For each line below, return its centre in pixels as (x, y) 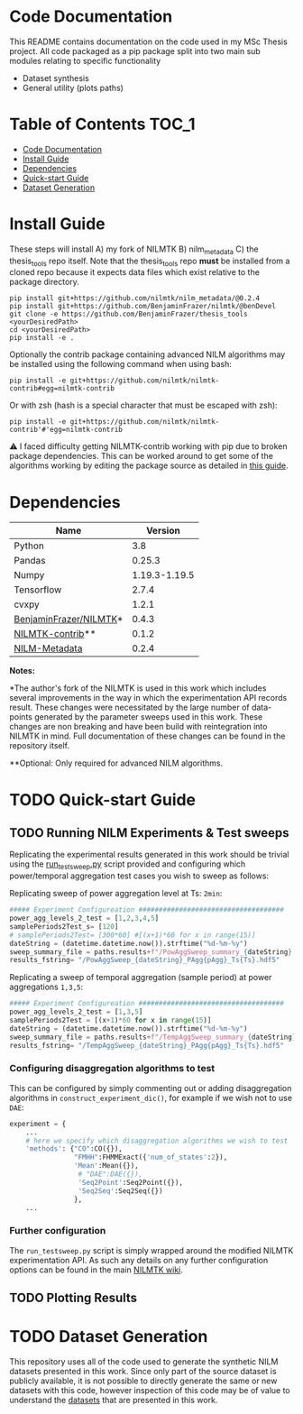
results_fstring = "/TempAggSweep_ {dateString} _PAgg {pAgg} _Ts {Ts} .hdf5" (147, 1045)
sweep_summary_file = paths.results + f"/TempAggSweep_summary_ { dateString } (153, 1037)
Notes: (23, 671)
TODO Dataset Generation (109, 1337)
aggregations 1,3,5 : (46, 987)
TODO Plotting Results (73, 1298)
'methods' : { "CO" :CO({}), (74, 1149)
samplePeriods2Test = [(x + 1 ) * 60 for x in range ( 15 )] (110, 1021)
